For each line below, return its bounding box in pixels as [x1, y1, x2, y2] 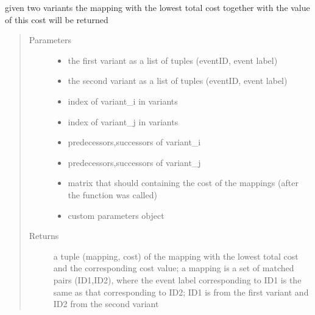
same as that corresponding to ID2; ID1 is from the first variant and [53, 285, 309, 298]
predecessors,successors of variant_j [68, 156, 201, 168]
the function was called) [68, 188, 157, 201]
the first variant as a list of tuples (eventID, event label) [68, 54, 278, 66]
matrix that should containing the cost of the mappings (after [68, 176, 299, 189]
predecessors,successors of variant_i [68, 136, 201, 148]
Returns [29, 229, 59, 242]
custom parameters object [68, 209, 165, 221]
